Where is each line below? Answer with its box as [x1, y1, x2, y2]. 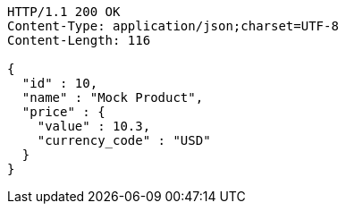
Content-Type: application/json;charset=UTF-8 [7, 19, 339, 33]
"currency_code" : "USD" [37, 133, 211, 148]
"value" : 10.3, [37, 119, 151, 133]
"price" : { [21, 105, 105, 119]
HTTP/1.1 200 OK [7, 4, 121, 19]
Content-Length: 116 [7, 33, 151, 47]
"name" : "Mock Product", [21, 90, 204, 105]
